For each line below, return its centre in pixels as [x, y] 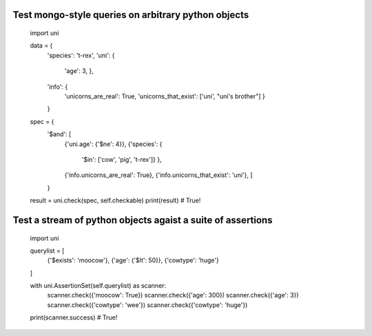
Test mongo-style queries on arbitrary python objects [131, 15]
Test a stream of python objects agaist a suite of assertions [143, 220]
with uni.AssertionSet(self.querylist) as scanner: [98, 286]
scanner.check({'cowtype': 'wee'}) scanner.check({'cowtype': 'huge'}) [147, 305]
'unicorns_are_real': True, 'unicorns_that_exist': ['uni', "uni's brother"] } [165, 96]
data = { [41, 45]
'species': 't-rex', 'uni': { [81, 55]
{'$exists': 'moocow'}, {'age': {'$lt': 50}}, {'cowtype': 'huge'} [133, 260]
